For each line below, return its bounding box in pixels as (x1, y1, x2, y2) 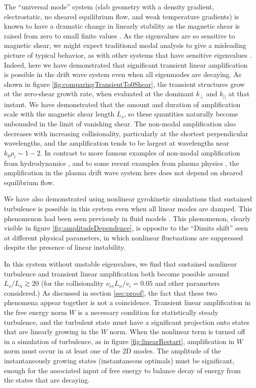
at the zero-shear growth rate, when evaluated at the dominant (4, 88, 194, 99)
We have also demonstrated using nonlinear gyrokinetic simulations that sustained (4, 194, 252, 204)
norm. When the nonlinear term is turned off (109, 326, 245, 337)
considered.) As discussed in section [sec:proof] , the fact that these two (4, 287, 217, 298)
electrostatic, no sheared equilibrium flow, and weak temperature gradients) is (4, 11, 239, 21)
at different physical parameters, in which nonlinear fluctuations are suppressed (4, 232, 243, 242)
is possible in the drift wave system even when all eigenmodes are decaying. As (4, 69, 242, 79)
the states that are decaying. (4, 375, 90, 385)
